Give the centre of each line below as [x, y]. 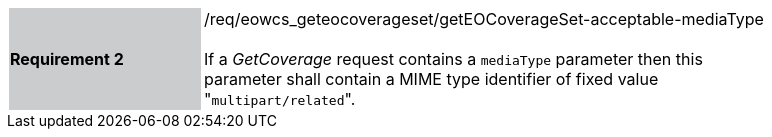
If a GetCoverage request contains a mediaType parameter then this [453, 59]
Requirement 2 [67, 59]
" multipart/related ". [280, 99]
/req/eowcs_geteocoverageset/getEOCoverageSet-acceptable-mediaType [484, 19]
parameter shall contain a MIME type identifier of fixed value [431, 79]
